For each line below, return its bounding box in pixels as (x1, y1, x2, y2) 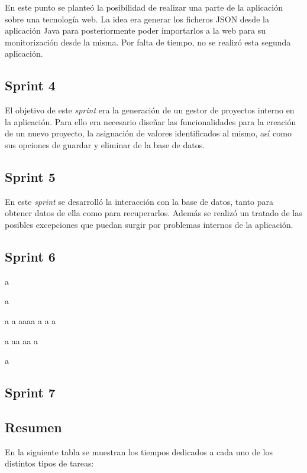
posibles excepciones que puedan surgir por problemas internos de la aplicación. (5, 218, 293, 230)
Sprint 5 (5, 167, 56, 185)
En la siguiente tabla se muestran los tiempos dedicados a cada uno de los (5, 445, 273, 458)
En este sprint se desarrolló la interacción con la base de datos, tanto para (5, 195, 273, 207)
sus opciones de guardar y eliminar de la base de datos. (5, 138, 205, 151)
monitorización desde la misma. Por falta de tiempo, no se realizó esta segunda (5, 35, 291, 48)
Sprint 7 (5, 383, 56, 402)
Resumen (5, 417, 62, 436)
